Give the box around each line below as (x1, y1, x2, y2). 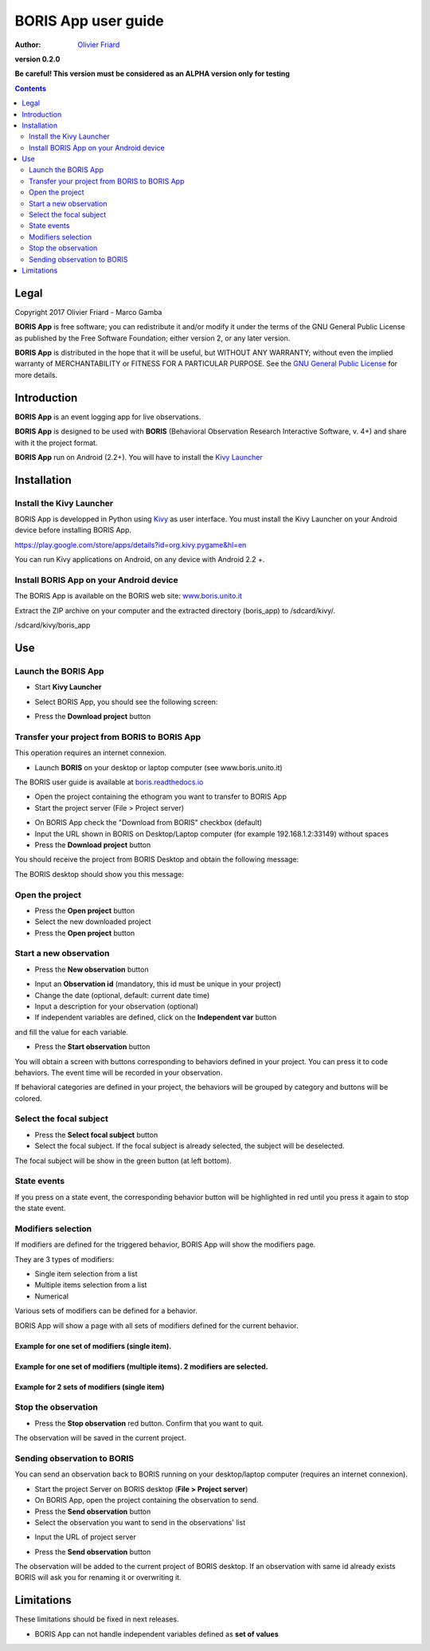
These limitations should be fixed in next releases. (14, 1614, 179, 1624)
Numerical (34, 1291, 69, 1301)
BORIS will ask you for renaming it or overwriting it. (14, 1573, 182, 1582)
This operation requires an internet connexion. (14, 748, 167, 757)
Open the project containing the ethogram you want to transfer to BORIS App (34, 792, 287, 801)
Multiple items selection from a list (34, 1280, 147, 1290)
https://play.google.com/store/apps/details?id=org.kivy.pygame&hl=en (14, 540, 247, 549)
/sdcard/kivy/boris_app (14, 620, 91, 630)
